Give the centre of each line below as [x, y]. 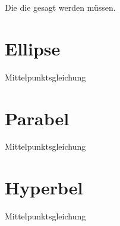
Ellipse [33, 48]
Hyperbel [44, 188]
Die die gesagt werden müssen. [60, 7]
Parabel [37, 118]
